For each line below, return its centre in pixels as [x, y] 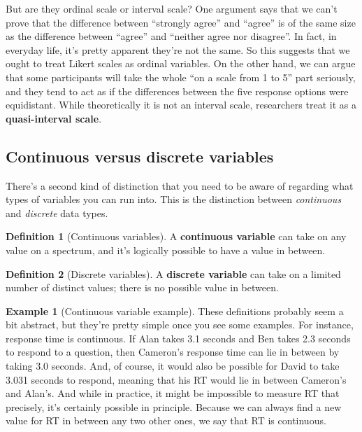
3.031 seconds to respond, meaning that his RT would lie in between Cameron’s [176, 379]
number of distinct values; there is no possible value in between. [142, 287]
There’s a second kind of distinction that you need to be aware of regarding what [180, 185]
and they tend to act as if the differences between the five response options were [177, 91]
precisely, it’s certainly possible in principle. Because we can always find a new [174, 406]
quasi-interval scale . [54, 118]
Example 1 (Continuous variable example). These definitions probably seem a [175, 311]
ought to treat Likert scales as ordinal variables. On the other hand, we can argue [181, 63]
